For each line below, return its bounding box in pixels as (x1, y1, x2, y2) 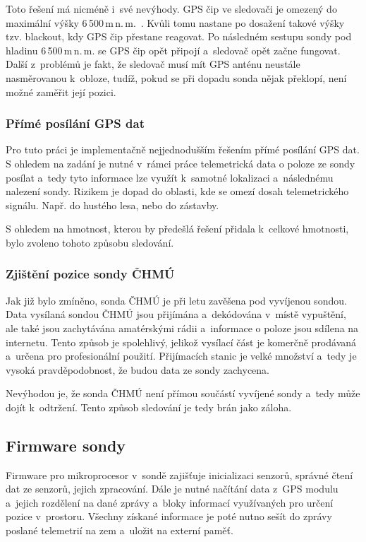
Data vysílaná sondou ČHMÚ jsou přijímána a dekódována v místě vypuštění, (6, 307, 346, 322)
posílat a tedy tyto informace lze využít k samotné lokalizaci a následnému (6, 170, 334, 184)
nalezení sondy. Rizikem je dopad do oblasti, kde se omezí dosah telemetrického (6, 184, 349, 199)
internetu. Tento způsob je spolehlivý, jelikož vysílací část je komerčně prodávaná (6, 334, 357, 349)
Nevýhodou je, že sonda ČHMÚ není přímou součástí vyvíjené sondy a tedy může (6, 386, 360, 401)
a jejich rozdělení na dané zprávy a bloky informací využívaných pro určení (6, 495, 334, 509)
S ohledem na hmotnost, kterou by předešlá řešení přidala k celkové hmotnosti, (6, 221, 349, 236)
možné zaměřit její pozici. (6, 84, 116, 99)
